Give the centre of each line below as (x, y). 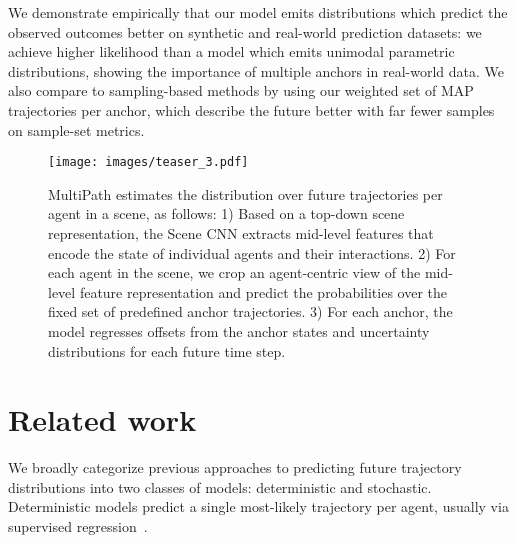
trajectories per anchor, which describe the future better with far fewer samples (251, 109)
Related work (102, 419)
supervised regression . (78, 526)
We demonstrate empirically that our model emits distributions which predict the (258, 12)
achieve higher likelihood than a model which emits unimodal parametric (231, 51)
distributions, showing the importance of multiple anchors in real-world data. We (256, 70)
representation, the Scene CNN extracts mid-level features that (241, 233)
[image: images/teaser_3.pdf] (148, 162)
